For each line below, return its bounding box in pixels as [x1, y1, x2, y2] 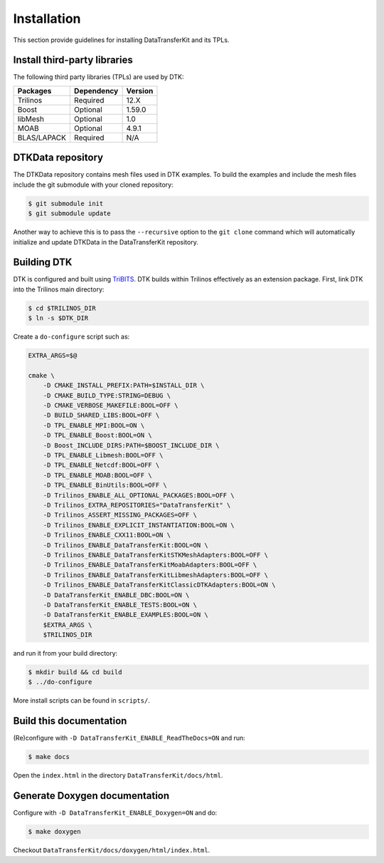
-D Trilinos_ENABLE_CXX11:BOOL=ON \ [43, 531, 171, 539]
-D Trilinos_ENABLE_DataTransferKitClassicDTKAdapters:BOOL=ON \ [43, 581, 276, 589]
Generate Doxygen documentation [13, 790, 170, 802]
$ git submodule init [28, 200, 104, 207]
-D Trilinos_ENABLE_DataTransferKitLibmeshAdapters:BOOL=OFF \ [43, 571, 269, 579]
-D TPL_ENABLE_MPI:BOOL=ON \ [43, 421, 145, 429]
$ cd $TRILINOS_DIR [28, 304, 96, 312]
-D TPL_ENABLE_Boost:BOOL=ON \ [43, 431, 152, 440]
